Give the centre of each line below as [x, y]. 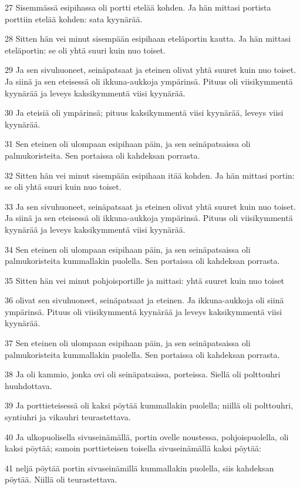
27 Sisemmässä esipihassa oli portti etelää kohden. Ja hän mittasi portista [138, 7]
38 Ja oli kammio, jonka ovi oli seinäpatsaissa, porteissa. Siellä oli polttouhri [143, 374]
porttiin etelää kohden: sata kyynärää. [74, 19]
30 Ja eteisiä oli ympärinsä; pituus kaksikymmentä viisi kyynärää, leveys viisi [144, 113]
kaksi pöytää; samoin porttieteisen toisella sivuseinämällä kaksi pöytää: [133, 448]
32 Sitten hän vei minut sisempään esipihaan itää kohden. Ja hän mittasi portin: [150, 175]
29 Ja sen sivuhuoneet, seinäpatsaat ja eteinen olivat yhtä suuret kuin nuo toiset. [151, 70]
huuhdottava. [28, 385]
